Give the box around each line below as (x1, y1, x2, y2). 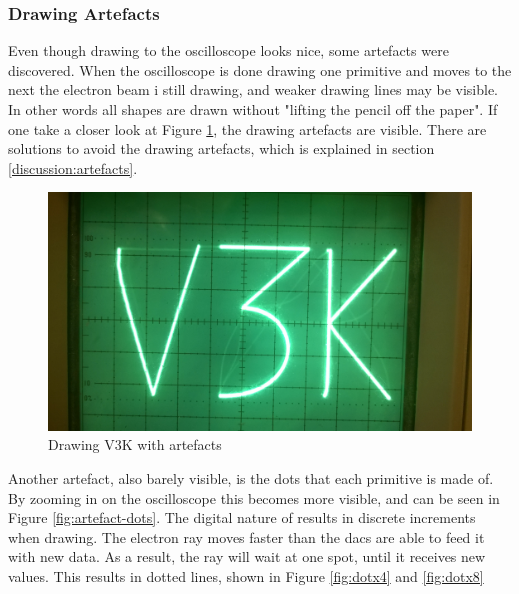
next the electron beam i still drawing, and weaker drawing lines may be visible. (8, 79, 498, 100)
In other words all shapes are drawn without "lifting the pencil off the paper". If (8, 99, 498, 119)
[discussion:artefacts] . (8, 157, 138, 178)
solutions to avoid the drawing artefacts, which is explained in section (8, 138, 435, 159)
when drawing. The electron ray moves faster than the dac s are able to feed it (8, 526, 485, 547)
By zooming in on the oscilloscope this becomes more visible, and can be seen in (8, 487, 500, 508)
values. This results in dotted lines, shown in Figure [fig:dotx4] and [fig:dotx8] (8, 566, 484, 587)
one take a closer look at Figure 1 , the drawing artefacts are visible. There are (8, 118, 487, 139)
